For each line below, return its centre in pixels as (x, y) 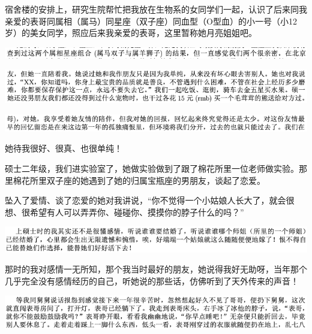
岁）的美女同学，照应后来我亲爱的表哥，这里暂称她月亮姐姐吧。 (131, 33)
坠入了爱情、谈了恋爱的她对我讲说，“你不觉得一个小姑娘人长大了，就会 (145, 200)
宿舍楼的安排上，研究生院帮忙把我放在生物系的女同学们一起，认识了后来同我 (156, 9)
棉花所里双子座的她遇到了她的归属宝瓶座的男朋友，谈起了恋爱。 (139, 180)
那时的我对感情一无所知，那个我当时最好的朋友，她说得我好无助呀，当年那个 (156, 269)
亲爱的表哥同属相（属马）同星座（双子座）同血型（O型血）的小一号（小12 (151, 21)
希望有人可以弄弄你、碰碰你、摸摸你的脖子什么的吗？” (137, 212)
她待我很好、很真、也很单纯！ (64, 148)
